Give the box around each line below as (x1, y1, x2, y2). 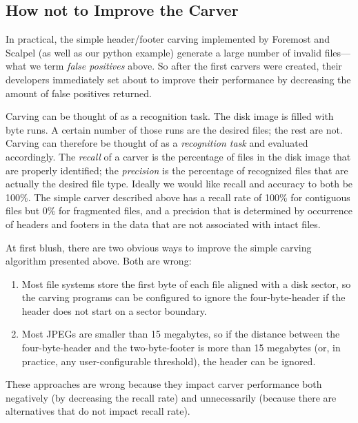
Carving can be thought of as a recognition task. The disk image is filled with (6, 109, 334, 123)
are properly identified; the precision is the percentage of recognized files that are (6, 163, 348, 177)
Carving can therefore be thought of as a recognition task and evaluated (6, 136, 308, 150)
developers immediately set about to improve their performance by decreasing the (6, 72, 351, 86)
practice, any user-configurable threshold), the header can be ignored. (21, 353, 316, 368)
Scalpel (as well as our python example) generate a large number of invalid (6, 45, 322, 59)
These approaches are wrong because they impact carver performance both (6, 377, 322, 391)
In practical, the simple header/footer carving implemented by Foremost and (6, 32, 330, 46)
